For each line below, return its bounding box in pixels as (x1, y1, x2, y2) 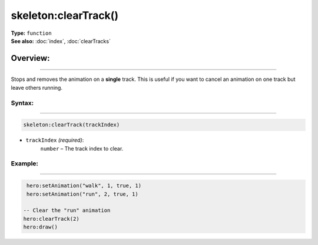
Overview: (11, 53, 50, 63)
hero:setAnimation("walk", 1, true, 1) (26, 182, 141, 189)
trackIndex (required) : (25, 136, 84, 144)
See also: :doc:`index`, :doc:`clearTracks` (11, 37, 111, 44)
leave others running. (11, 84, 63, 91)
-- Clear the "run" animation (23, 207, 111, 214)
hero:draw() (23, 224, 58, 230)
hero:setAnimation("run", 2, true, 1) (26, 191, 138, 197)
